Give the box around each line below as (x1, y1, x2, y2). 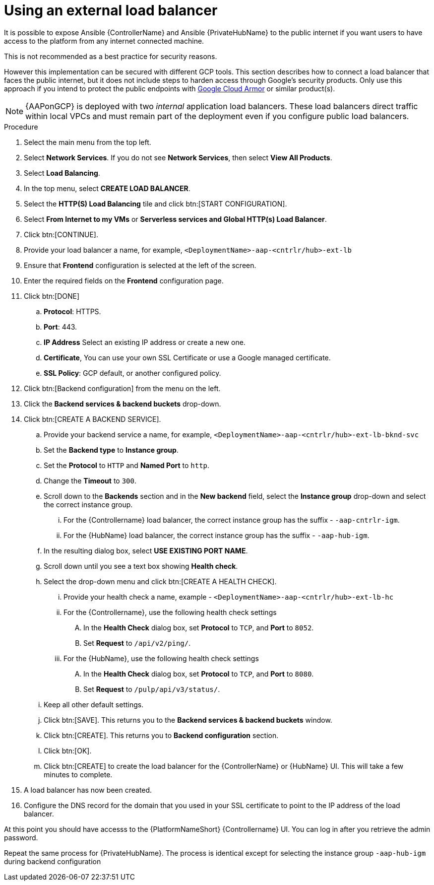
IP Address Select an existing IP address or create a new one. (44, 338, 246, 346)
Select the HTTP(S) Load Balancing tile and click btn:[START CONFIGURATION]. (24, 199, 287, 208)
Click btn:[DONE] (24, 291, 80, 300)
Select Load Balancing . (24, 168, 100, 177)
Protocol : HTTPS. (44, 307, 101, 316)
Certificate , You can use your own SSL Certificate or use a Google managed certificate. (44, 353, 331, 362)
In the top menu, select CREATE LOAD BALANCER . (24, 184, 190, 193)
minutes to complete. (44, 770, 113, 779)
